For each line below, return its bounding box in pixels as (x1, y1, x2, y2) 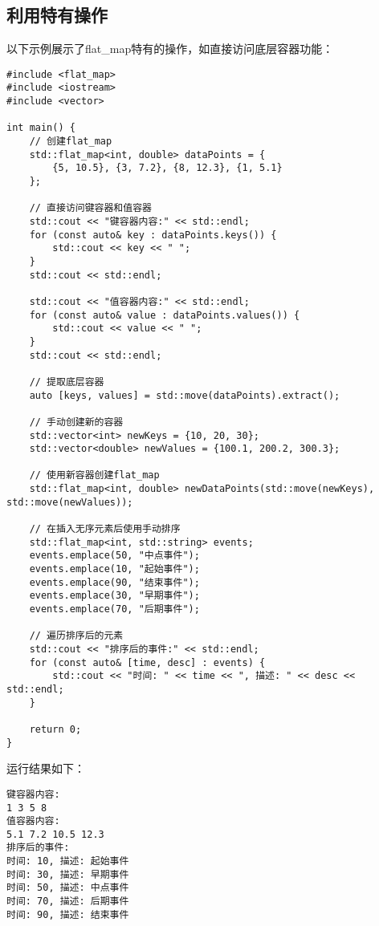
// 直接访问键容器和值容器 (29, 202, 152, 214)
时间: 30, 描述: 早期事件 (6, 868, 129, 880)
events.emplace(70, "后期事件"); (29, 603, 200, 615)
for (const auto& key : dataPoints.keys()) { (29, 229, 277, 241)
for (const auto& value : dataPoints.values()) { (29, 309, 300, 321)
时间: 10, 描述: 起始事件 (6, 855, 129, 867)
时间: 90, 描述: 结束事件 (6, 908, 129, 920)
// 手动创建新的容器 (29, 416, 124, 428)
